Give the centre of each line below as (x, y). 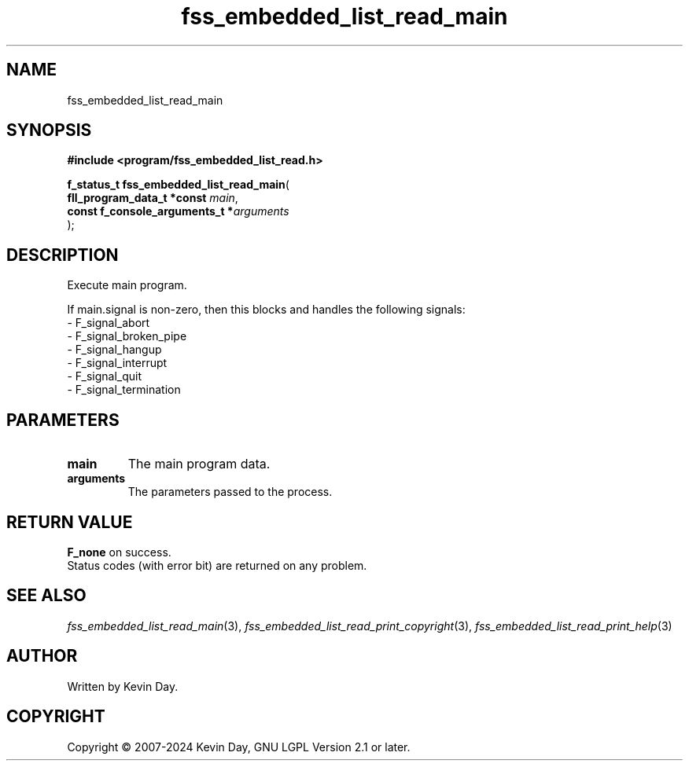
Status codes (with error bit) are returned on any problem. (217, 565)
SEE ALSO (46, 596)
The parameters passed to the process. (230, 492)
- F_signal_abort (109, 323)
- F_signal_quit (105, 376)
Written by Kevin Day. (123, 686)
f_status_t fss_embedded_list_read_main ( (178, 185)
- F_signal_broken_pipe (127, 336)
